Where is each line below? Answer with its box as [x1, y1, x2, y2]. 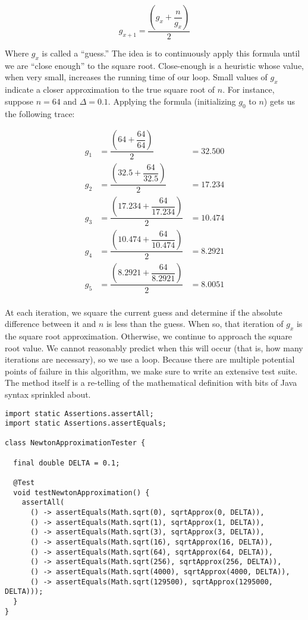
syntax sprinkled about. [5, 388, 91, 400]
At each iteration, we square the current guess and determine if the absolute [5, 306, 282, 318]
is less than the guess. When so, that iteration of [106, 317, 284, 330]
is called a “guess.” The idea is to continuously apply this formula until [42, 47, 300, 59]
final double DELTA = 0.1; [13, 458, 120, 467]
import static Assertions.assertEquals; [5, 419, 167, 428]
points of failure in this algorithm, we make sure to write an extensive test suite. [5, 364, 298, 377]
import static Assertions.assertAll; [5, 409, 154, 418]
